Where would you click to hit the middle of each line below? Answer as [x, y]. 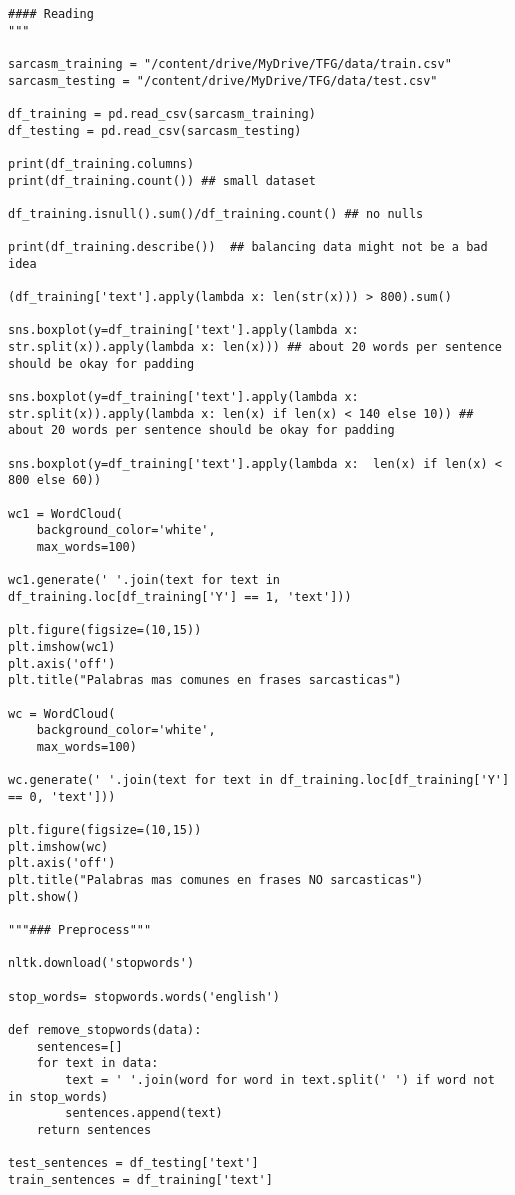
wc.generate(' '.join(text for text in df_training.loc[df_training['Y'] [259, 780]
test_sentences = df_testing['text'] [133, 1163]
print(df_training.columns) [101, 163]
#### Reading [51, 14]
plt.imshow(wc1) [62, 646]
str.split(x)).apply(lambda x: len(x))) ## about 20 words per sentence [255, 347]
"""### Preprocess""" [80, 930]
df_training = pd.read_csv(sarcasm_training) [162, 113]
